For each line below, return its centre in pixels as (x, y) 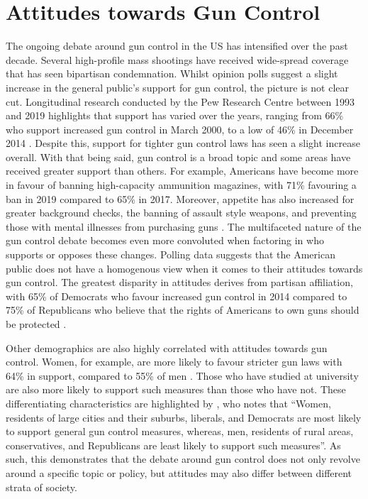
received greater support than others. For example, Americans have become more (182, 171)
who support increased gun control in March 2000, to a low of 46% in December (180, 129)
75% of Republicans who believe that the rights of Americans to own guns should (183, 310)
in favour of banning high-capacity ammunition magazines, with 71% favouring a (181, 185)
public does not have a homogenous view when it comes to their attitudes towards (184, 268)
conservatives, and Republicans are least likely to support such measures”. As (173, 445)
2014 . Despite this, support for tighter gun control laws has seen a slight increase (183, 143)
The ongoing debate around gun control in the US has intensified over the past (177, 46)
